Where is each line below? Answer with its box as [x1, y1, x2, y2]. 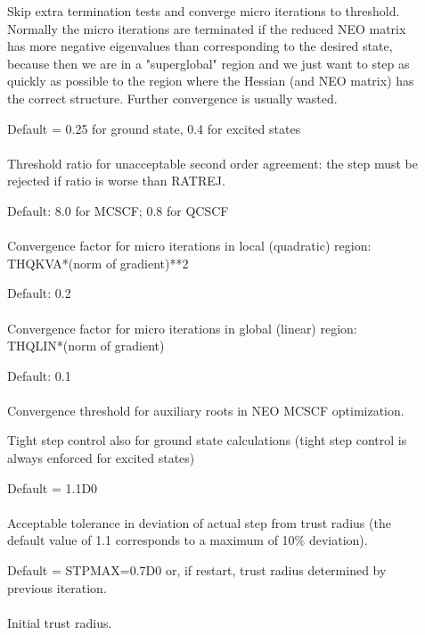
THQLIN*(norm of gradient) [7, 336, 165, 355]
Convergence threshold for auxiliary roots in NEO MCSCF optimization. [7, 400, 405, 419]
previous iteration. [7, 578, 107, 597]
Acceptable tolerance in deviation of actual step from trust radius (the [7, 513, 391, 532]
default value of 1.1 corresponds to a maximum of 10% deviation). [7, 531, 368, 549]
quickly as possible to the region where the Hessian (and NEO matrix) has [7, 71, 414, 90]
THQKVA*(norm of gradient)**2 [7, 253, 189, 272]
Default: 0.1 [7, 366, 71, 384]
